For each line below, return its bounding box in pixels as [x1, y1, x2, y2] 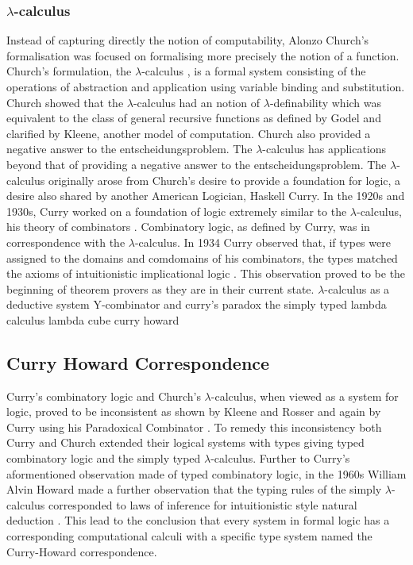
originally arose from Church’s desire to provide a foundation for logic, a [48, 171, 401, 188]
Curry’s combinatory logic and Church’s [6, 387, 201, 404]
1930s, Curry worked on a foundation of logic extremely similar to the [6, 202, 347, 219]
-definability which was [269, 94, 382, 110]
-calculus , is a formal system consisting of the [141, 63, 366, 79]
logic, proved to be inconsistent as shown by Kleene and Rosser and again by [6, 403, 381, 420]
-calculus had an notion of [133, 94, 261, 110]
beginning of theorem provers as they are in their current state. [6, 280, 315, 297]
